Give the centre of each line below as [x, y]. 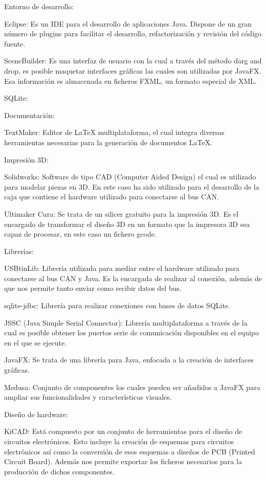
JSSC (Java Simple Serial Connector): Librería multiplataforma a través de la [126, 322]
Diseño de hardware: [36, 414]
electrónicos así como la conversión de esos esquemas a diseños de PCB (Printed [130, 451]
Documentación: [29, 115]
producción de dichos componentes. [59, 471]
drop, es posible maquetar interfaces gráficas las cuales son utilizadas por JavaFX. [133, 70]
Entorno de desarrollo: [39, 6]
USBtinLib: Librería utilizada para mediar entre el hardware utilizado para [122, 268]
